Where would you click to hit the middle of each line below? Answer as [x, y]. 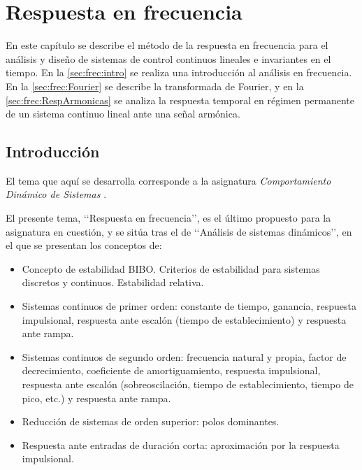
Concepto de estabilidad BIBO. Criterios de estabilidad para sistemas [171, 268]
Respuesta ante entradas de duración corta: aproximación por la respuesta [181, 444]
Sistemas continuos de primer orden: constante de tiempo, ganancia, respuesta [189, 306]
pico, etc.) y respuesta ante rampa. [96, 398]
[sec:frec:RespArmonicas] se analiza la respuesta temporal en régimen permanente [180, 100]
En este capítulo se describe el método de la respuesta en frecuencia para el [167, 45]
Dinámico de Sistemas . [56, 194]
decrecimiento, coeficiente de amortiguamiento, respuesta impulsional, [171, 370]
